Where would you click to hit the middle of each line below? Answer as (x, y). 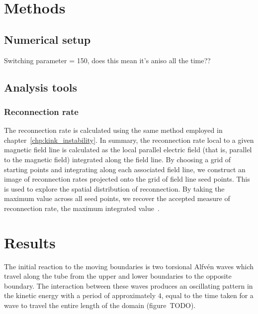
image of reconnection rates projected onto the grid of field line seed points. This (127, 179)
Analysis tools (41, 87)
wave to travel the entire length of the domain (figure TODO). (100, 305)
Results (30, 242)
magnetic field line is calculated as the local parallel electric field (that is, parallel (128, 150)
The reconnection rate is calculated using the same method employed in (113, 130)
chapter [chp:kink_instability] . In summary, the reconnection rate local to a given (129, 140)
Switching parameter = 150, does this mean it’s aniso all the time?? (107, 60)
